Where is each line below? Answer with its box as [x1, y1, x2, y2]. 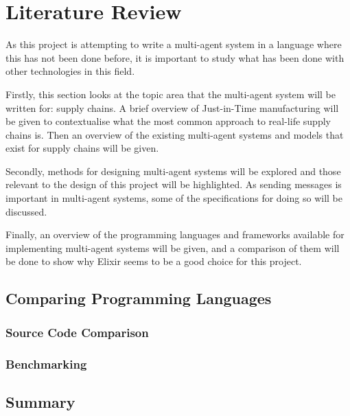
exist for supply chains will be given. [5, 141, 159, 155]
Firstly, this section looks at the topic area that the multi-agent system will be [5, 86, 336, 101]
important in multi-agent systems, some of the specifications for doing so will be [5, 191, 342, 205]
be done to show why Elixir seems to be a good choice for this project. [5, 254, 302, 268]
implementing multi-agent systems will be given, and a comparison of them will [5, 240, 340, 255]
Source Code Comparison [5, 323, 149, 340]
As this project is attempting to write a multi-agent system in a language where [5, 37, 342, 51]
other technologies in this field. [5, 64, 135, 78]
